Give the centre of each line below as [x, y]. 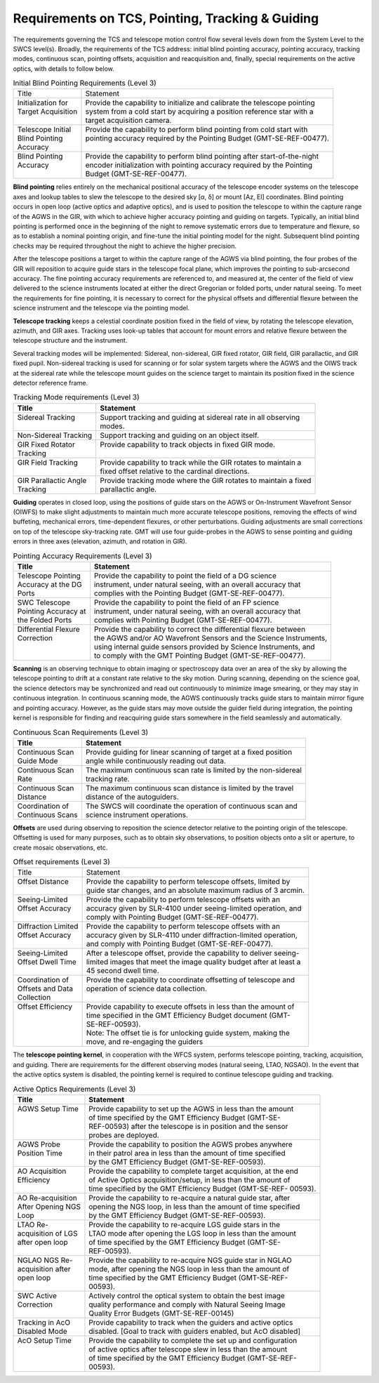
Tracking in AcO [44, 1322]
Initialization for [42, 103]
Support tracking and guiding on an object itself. [180, 435]
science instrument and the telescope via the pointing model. [101, 308]
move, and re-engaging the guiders [145, 1042]
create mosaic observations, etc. [60, 847]
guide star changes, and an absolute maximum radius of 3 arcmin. [195, 890]
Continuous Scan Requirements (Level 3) [81, 732]
